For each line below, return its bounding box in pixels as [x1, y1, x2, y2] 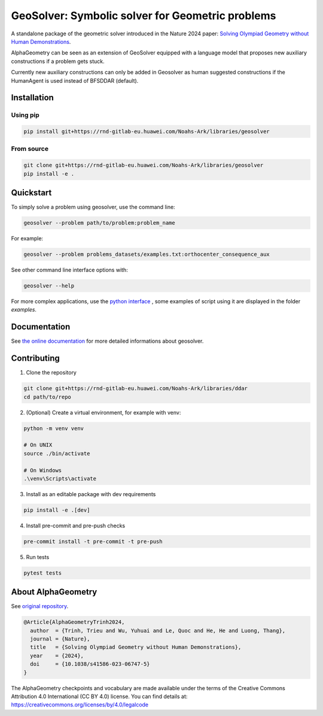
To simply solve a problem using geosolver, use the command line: [11, 204, 176, 211]
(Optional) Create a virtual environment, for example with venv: [26, 409, 181, 416]
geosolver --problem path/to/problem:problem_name [23, 219, 176, 226]
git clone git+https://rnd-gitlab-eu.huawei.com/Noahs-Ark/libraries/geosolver [23, 162, 264, 169]
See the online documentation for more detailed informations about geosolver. [11, 337, 204, 345]
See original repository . [11, 603, 69, 610]
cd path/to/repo [23, 393, 72, 400]
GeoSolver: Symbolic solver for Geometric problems [11, 9, 276, 22]
